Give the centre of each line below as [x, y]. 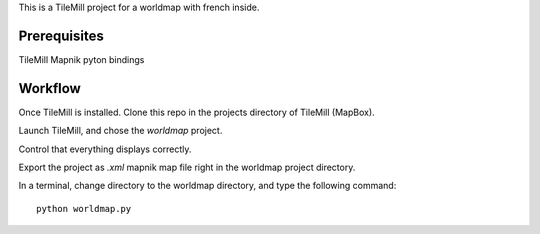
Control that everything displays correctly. [105, 149]
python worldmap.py [84, 208]
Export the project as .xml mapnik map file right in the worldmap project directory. [187, 167]
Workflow [50, 88]
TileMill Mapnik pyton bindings [81, 59]
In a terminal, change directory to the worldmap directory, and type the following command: [207, 186]
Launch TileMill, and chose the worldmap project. [120, 131]
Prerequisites [61, 35]
